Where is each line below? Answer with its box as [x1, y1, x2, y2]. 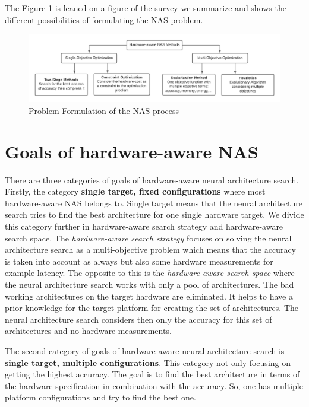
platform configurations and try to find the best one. [5, 391, 196, 403]
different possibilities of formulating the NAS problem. [5, 13, 203, 26]
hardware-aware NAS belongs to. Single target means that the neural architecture [5, 196, 302, 209]
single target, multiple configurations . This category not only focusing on [5, 356, 291, 368]
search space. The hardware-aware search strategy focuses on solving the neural [5, 231, 292, 244]
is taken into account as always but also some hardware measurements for [5, 255, 273, 267]
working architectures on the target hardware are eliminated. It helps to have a [5, 290, 293, 302]
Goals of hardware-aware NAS [5, 139, 258, 163]
